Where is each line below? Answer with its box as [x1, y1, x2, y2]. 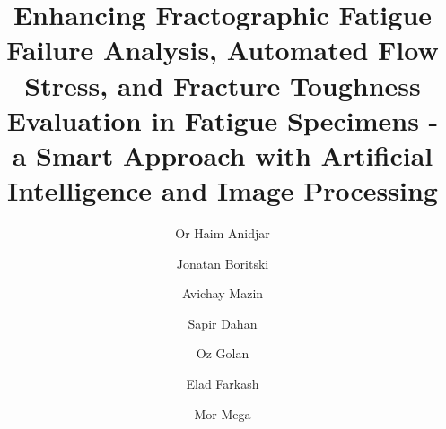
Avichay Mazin [181, 284, 264, 303]
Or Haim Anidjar [175, 224, 270, 243]
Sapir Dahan [188, 313, 258, 332]
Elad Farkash [186, 374, 259, 393]
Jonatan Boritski [176, 253, 269, 272]
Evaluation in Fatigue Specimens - [6, 101, 439, 138]
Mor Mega [194, 404, 251, 423]
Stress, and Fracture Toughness [24, 66, 421, 103]
